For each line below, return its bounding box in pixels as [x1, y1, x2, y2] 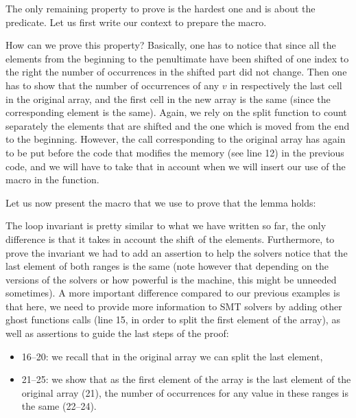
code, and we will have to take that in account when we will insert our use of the [5, 159, 346, 173]
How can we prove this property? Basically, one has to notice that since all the [5, 38, 336, 52]
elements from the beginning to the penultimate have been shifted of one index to [5, 51, 349, 65]
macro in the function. [5, 172, 99, 187]
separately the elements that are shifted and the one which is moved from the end [5, 118, 350, 132]
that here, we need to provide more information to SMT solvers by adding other [5, 299, 342, 313]
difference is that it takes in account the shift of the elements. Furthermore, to [5, 231, 335, 246]
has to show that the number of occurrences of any [5, 78, 219, 92]
